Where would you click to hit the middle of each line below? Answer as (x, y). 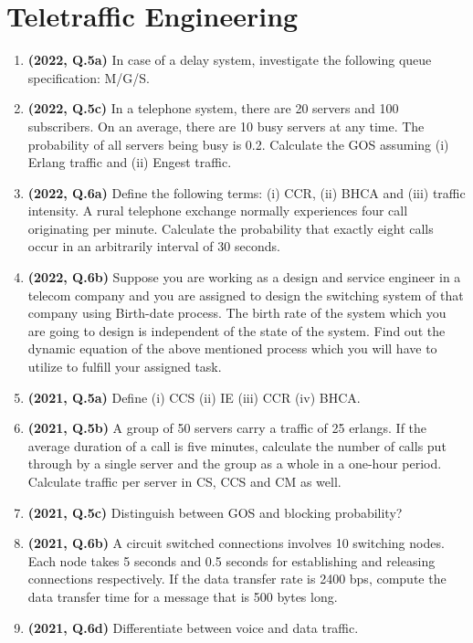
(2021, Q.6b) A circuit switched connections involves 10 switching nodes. (236, 543)
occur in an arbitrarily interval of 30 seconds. (154, 246)
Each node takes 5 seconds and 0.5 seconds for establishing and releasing (231, 560)
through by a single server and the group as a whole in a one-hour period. (235, 464)
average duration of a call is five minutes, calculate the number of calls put (237, 445)
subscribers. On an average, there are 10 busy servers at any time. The (226, 126)
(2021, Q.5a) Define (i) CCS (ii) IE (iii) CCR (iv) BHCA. (194, 397)
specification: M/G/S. (89, 77)
